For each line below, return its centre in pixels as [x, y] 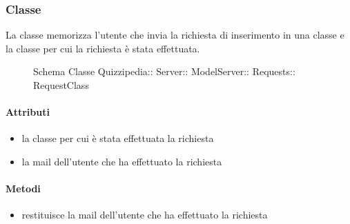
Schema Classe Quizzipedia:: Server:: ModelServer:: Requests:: [164, 71]
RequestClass [61, 85]
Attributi [28, 112]
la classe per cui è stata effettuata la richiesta [118, 138]
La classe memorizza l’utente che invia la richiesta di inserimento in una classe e [175, 35]
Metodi [23, 189]
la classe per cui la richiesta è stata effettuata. [103, 48]
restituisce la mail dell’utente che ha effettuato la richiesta [145, 215]
